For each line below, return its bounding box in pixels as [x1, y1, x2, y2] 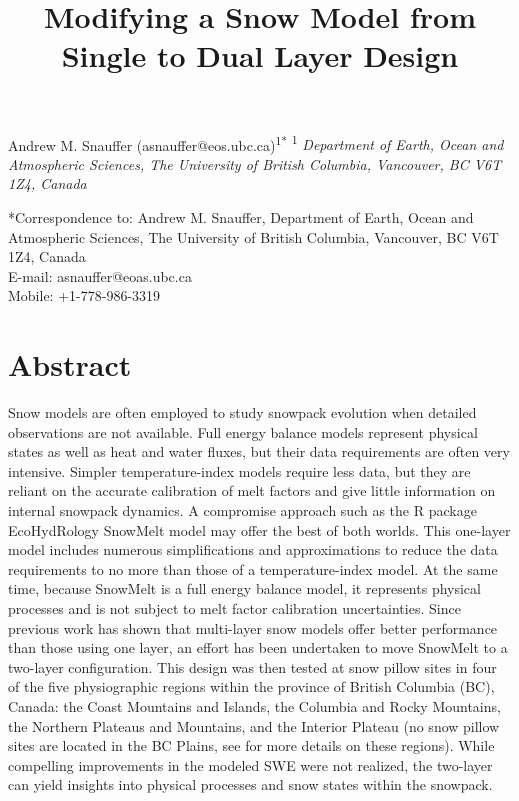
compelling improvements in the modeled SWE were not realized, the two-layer [8, 754, 493, 775]
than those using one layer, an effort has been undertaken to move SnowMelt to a [8, 637, 508, 658]
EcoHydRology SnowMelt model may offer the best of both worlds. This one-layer [8, 519, 511, 540]
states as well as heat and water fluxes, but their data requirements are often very [8, 441, 510, 462]
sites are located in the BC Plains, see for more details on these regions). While [8, 735, 495, 756]
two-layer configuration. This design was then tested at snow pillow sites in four [8, 656, 497, 677]
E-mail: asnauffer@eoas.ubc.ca [8, 265, 192, 286]
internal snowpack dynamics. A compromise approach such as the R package [8, 500, 477, 521]
